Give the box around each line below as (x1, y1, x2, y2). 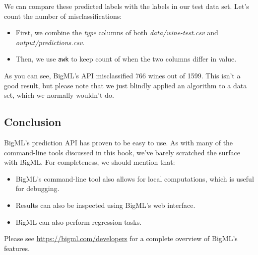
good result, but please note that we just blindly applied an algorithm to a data (4, 80, 247, 90)
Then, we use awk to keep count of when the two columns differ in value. (15, 54, 237, 64)
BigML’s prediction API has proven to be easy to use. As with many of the (4, 137, 233, 148)
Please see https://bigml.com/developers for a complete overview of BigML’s (4, 233, 238, 244)
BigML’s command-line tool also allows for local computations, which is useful (15, 173, 254, 184)
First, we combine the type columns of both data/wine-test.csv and (15, 27, 218, 38)
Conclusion (4, 114, 62, 129)
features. (4, 243, 30, 253)
